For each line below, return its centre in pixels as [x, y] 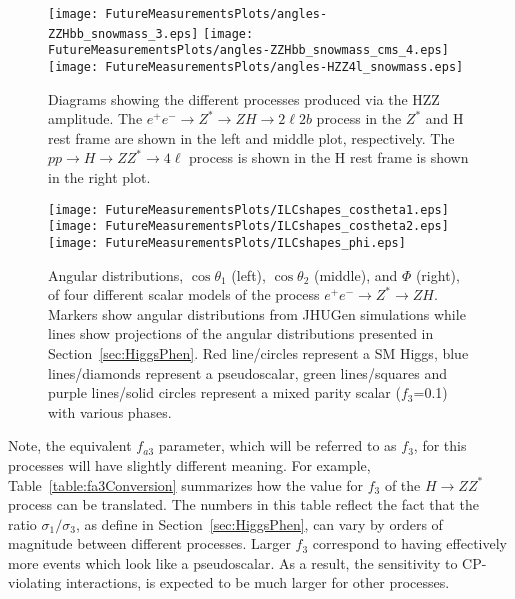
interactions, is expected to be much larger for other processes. [257, 582]
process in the [359, 118]
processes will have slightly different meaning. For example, [189, 464]
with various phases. [110, 411]
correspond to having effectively [409, 543]
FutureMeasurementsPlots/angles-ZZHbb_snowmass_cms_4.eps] [248, 50]
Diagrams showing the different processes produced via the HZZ [244, 98]
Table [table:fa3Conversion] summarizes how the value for [186, 484]
